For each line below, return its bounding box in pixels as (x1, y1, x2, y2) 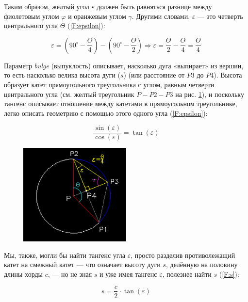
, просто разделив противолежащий (131, 250, 235, 260)
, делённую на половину (165, 259, 238, 270)
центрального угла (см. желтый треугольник (4, 89, 134, 99)
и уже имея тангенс (99, 269, 157, 279)
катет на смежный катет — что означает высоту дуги (4, 259, 161, 270)
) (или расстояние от (123, 70, 185, 80)
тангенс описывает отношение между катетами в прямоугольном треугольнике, (4, 98, 237, 109)
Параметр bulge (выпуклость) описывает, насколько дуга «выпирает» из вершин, (4, 60, 244, 70)
